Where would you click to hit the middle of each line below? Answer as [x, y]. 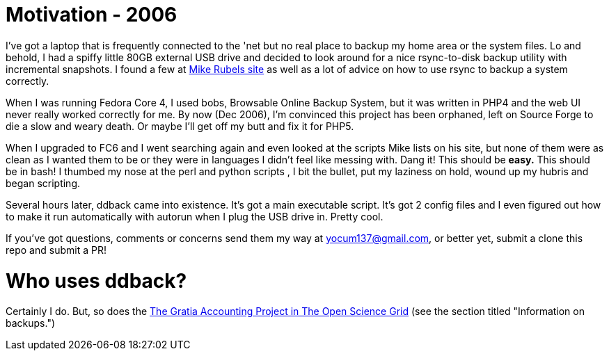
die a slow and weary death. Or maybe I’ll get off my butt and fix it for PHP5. [180, 126]
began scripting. [43, 183]
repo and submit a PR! [56, 250]
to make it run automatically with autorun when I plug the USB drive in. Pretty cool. [195, 216]
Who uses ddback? [96, 281]
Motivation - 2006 [92, 15]
